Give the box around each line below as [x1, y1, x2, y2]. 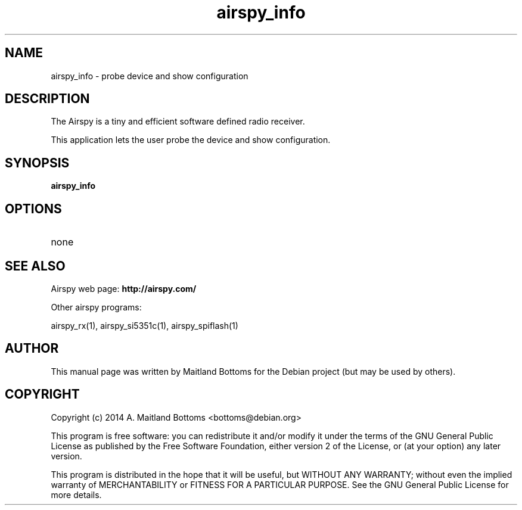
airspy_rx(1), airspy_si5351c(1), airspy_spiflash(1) [51, 320, 238, 331]
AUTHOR [5, 341, 59, 356]
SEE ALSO [5, 258, 66, 273]
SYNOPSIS [5, 155, 70, 170]
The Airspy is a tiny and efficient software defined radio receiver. [51, 116, 305, 127]
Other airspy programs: [51, 301, 142, 312]
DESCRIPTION [5, 91, 90, 107]
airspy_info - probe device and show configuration [51, 70, 248, 81]
